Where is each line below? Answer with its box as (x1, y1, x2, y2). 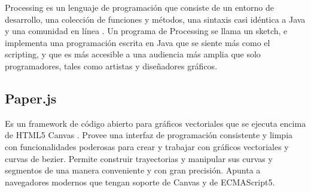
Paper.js (5, 89, 57, 107)
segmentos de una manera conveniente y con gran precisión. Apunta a (5, 164, 261, 176)
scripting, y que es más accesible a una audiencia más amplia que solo (5, 48, 261, 60)
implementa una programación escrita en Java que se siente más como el (5, 36, 270, 48)
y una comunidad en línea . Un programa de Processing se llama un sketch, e (5, 25, 288, 37)
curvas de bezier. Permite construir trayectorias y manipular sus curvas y (5, 152, 273, 164)
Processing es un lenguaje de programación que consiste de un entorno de (5, 1, 274, 13)
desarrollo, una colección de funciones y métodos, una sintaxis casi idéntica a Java (5, 13, 306, 25)
